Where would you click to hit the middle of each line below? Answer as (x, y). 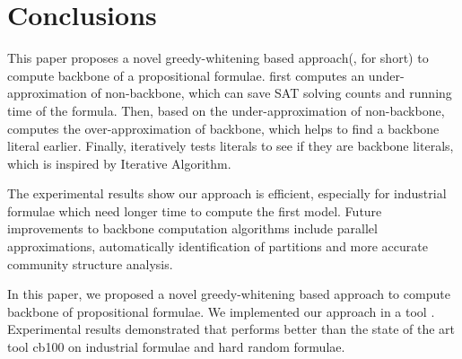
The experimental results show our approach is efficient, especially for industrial (227, 193)
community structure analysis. (90, 263)
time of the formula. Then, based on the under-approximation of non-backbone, (226, 110)
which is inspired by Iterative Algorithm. (119, 163)
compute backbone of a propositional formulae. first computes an (186, 75)
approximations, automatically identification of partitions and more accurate (218, 246)
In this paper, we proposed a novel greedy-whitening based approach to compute (229, 294)
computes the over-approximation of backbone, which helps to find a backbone (223, 128)
